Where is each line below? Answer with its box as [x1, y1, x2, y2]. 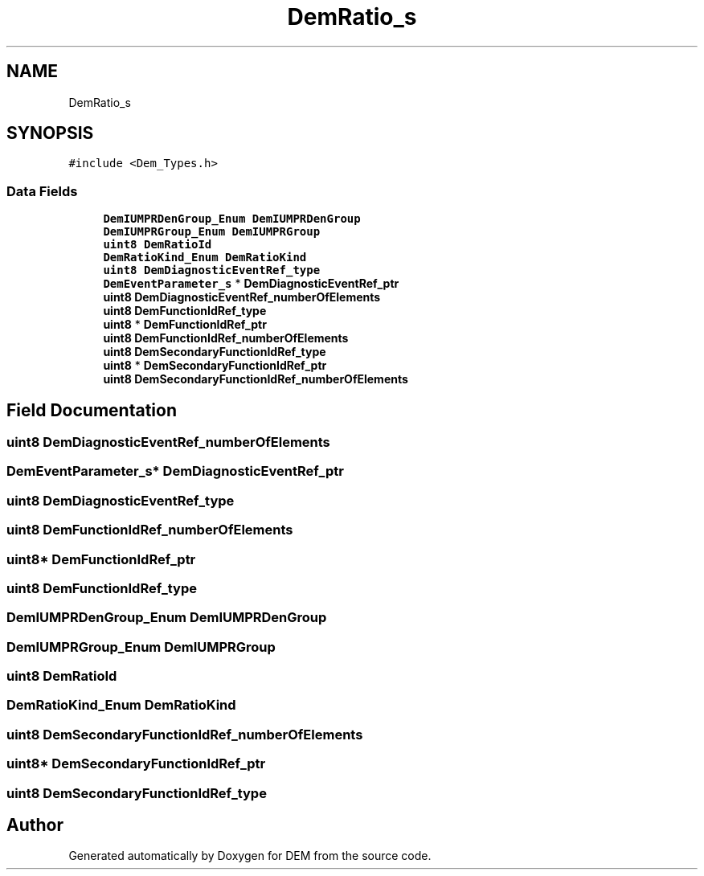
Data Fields [6, 182, 78, 199]
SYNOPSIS [6, 123, 94, 144]
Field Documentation [6, 399, 177, 420]
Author [6, 814, 63, 835]
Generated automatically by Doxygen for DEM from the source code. [68, 849, 432, 863]
